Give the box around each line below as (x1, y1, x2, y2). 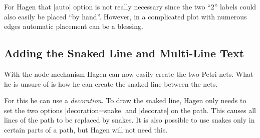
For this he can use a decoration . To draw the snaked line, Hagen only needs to (4, 95, 246, 106)
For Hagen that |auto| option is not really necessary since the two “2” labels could (4, 1, 256, 11)
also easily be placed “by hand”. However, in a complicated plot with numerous (4, 11, 247, 21)
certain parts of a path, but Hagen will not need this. (4, 124, 168, 135)
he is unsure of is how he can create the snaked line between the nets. (4, 78, 218, 89)
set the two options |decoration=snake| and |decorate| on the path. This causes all (4, 105, 256, 115)
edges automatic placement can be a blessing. (4, 21, 143, 31)
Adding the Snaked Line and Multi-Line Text (4, 45, 244, 61)
